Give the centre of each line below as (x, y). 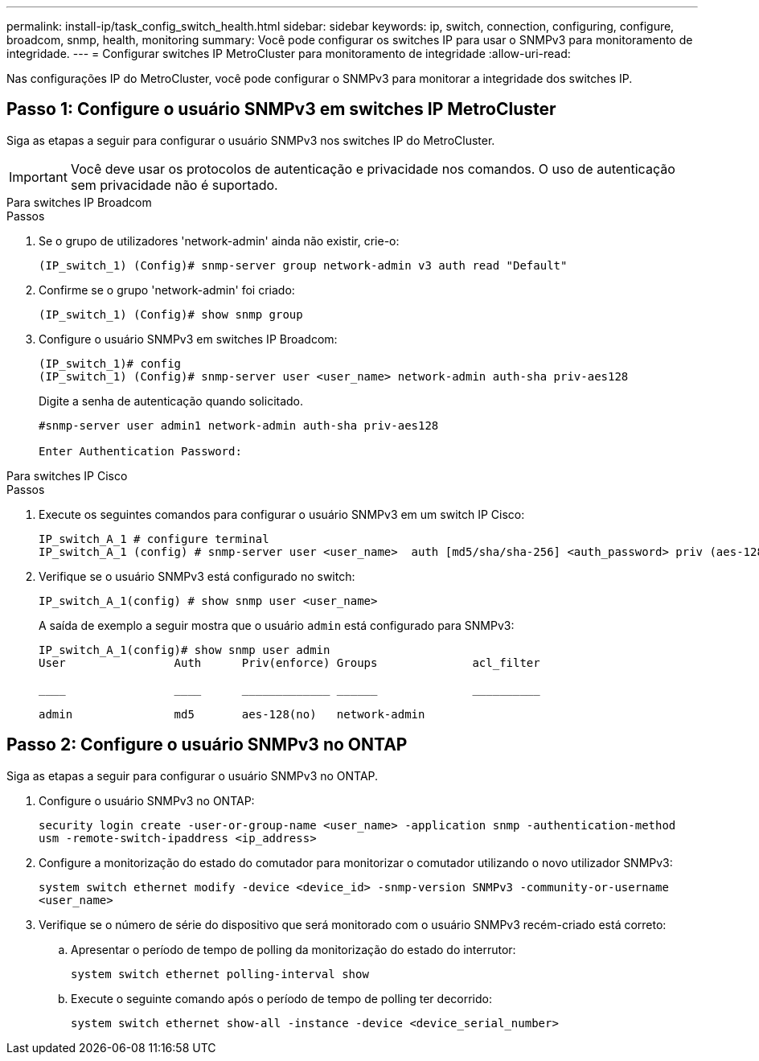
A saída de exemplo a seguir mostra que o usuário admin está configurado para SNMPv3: (277, 625)
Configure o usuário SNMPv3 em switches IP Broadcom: (188, 339)
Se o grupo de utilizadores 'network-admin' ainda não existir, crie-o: (219, 241)
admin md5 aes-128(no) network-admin (232, 714)
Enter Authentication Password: (140, 451)
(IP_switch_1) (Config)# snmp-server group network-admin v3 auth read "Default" (303, 265)
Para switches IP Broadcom (79, 202)
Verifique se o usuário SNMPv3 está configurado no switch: (197, 576)
